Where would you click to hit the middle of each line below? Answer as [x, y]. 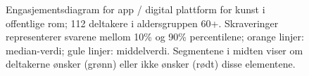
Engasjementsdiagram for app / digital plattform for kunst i [135, 9]
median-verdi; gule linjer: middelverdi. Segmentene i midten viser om [154, 50]
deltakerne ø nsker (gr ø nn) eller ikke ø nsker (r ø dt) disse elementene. [151, 64]
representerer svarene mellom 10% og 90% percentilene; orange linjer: [155, 37]
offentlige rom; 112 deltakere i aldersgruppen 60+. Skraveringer [142, 23]
